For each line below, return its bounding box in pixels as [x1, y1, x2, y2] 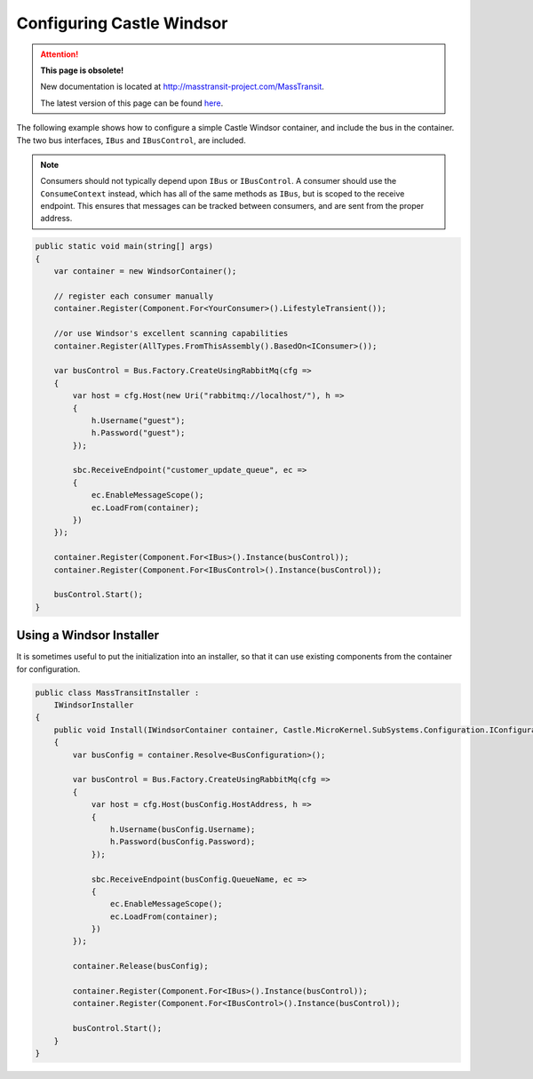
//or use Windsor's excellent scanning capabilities [53, 329, 289, 339]
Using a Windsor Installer [16, 627, 160, 643]
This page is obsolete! [40, 65, 124, 76]
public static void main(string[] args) [35, 241, 213, 252]
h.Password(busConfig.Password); [109, 836, 256, 847]
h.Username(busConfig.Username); [109, 824, 256, 835]
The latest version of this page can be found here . [40, 98, 224, 108]
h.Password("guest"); [91, 428, 186, 438]
